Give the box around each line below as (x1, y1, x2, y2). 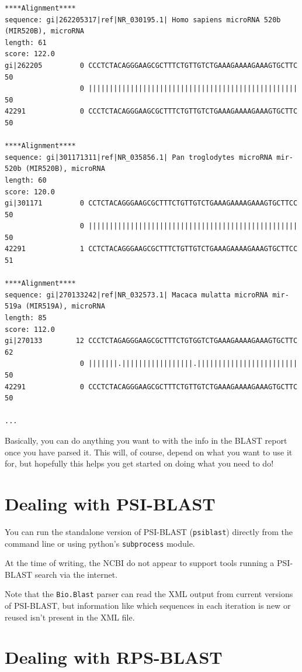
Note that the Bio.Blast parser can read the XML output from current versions (5, 588, 293, 600)
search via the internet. (34, 568, 118, 580)
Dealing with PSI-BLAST (5, 491, 216, 515)
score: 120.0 (5, 187, 55, 196)
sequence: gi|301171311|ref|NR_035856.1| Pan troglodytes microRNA (5, 153, 273, 162)
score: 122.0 (5, 50, 55, 59)
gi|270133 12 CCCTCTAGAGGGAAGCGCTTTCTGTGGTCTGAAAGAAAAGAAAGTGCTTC (5, 337, 298, 345)
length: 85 (5, 314, 47, 323)
